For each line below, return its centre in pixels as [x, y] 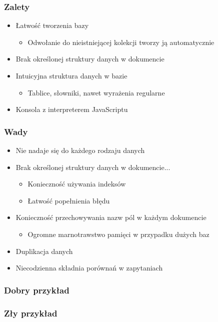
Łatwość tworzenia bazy [52, 25]
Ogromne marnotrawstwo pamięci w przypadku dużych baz [118, 234]
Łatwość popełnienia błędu [69, 200]
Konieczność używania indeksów [77, 184]
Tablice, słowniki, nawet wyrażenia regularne [96, 92]
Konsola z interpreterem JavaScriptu [72, 109]
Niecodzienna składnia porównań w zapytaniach [89, 268]
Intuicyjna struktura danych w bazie [71, 75]
